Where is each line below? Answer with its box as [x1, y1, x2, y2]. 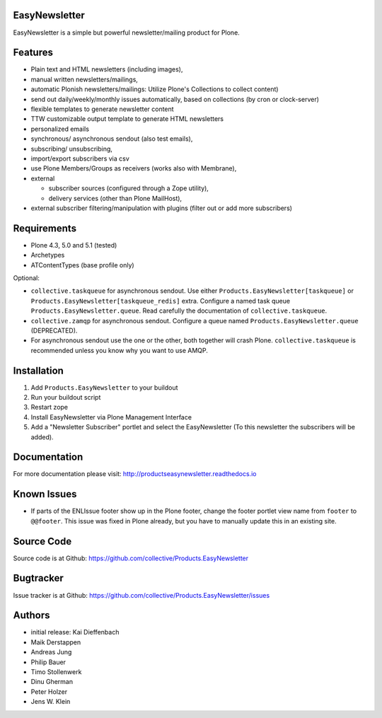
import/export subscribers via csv [30, 154, 130, 163]
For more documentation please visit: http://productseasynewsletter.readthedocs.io [13, 470, 257, 478]
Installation [13, 364, 64, 376]
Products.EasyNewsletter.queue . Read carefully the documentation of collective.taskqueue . [30, 306, 328, 315]
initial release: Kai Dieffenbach [30, 628, 120, 637]
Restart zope [30, 403, 69, 412]
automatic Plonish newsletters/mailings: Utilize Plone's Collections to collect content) [30, 85, 279, 93]
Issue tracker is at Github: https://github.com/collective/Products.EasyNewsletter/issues [13, 591, 270, 599]
